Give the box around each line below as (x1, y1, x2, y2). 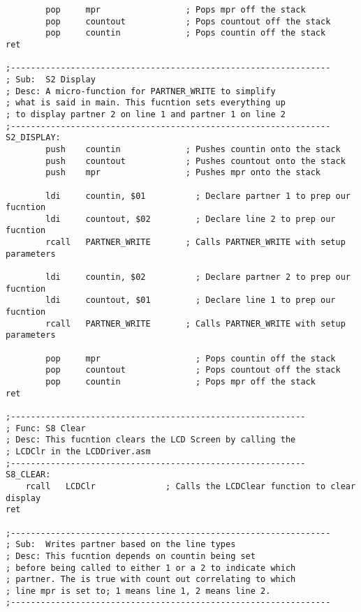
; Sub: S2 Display (6, 74, 96, 84)
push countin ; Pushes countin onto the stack (45, 144, 341, 154)
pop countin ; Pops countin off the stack (45, 28, 326, 38)
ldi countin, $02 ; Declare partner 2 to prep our (45, 272, 351, 283)
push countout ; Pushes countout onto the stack (45, 156, 346, 166)
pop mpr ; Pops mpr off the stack (45, 5, 306, 15)
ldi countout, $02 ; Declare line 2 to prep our (45, 214, 336, 224)
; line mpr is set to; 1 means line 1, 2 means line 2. (6, 585, 271, 596)
